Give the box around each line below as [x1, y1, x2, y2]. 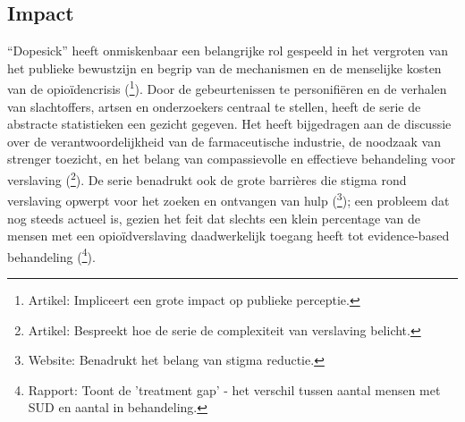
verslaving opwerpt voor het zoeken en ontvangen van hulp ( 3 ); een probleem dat [7, 189, 450, 209]
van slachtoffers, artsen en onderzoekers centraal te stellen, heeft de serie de [7, 97, 421, 115]
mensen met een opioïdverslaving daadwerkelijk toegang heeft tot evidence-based [7, 226, 450, 245]
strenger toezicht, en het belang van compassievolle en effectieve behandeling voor [7, 149, 456, 168]
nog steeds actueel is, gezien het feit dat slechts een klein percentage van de [7, 208, 420, 227]
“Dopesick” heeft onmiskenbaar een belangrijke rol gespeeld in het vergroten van [7, 41, 448, 60]
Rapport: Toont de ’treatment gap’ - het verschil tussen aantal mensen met [28, 380, 441, 399]
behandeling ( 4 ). [7, 244, 96, 266]
